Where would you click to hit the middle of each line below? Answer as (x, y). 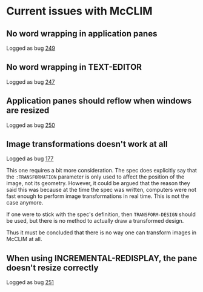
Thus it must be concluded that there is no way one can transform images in (101, 233)
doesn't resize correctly (52, 267)
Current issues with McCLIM (79, 11)
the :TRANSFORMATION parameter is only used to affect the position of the (95, 177)
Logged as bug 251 (30, 282)
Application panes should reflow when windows (99, 101)
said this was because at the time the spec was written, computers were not (101, 190)
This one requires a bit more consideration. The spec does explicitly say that (101, 171)
